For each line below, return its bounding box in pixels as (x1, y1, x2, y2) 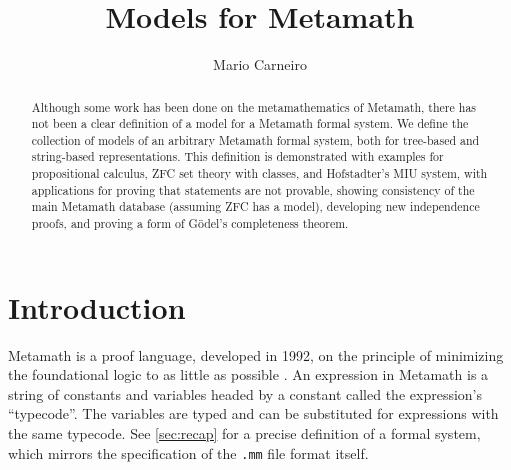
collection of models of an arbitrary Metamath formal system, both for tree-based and (31, 131, 480, 148)
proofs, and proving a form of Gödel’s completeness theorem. (31, 215, 349, 232)
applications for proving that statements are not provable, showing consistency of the (31, 181, 475, 198)
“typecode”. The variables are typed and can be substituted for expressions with (8, 403, 499, 424)
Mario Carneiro (213, 54, 307, 75)
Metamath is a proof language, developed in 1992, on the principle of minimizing (8, 344, 504, 365)
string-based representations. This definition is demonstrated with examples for (31, 148, 444, 165)
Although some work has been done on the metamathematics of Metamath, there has (31, 98, 477, 115)
